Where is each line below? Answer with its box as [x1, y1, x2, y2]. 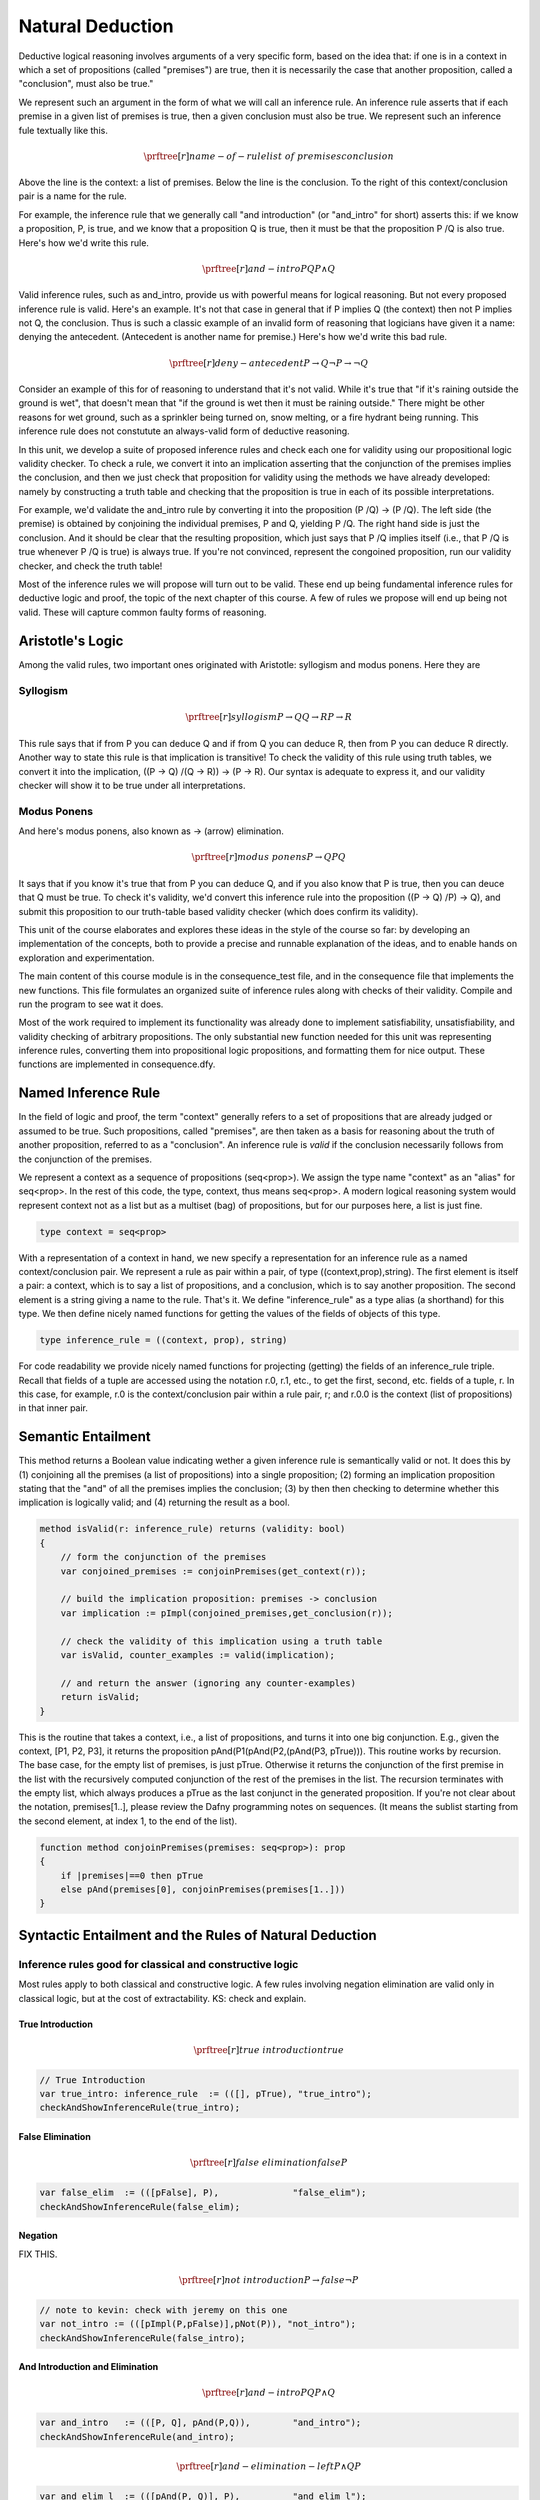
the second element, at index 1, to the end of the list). [18, 1815, 238, 1827]
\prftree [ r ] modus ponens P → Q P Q [191, 851, 347, 863]
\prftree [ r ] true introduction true [193, 2044, 345, 2055]
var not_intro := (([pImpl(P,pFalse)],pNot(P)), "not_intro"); [39, 2318, 357, 2330]
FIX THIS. [18, 2248, 58, 2260]
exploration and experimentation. [18, 951, 155, 964]
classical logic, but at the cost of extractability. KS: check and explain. [18, 1992, 307, 2004]
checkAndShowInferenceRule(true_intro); [39, 2102, 240, 2114]
